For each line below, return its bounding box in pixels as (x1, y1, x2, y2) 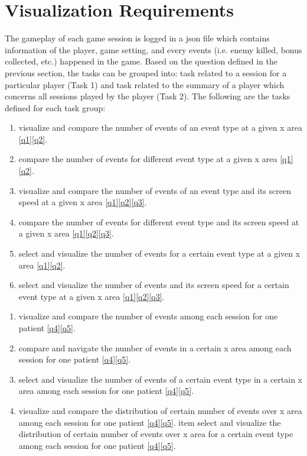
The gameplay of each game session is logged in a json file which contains (5, 32, 270, 44)
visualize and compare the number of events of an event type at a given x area (18, 121, 302, 134)
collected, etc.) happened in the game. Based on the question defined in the (5, 55, 277, 67)
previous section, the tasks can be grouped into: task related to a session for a (5, 66, 287, 79)
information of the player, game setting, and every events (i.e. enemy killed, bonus (5, 43, 302, 56)
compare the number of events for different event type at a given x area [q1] (18, 153, 293, 165)
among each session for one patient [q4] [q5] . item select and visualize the (18, 416, 281, 428)
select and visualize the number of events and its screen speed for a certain (18, 279, 289, 291)
